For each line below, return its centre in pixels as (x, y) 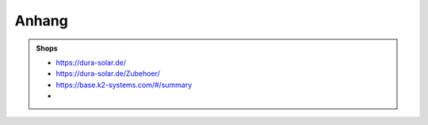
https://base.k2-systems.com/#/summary (124, 85)
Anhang (42, 21)
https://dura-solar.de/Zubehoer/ (108, 74)
